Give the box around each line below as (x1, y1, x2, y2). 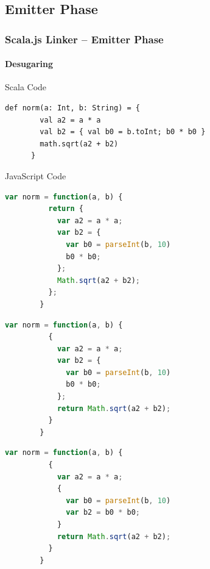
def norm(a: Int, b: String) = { (5, 104, 140, 113)
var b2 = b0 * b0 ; (66, 508, 140, 517)
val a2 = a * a (40, 115, 101, 124)
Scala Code (5, 81, 47, 93)
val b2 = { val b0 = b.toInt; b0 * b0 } (40, 127, 206, 137)
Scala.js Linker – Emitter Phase (5, 31, 164, 46)
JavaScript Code (5, 169, 66, 182)
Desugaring (5, 57, 54, 70)
